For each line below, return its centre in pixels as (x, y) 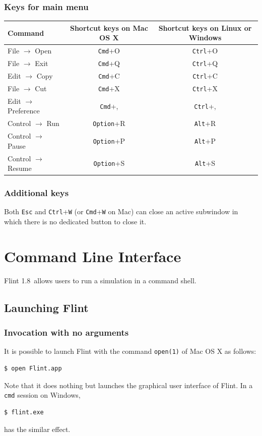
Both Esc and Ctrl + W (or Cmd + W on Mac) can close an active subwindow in (121, 211)
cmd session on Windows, (42, 395)
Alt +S (205, 163)
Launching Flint (46, 307)
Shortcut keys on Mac (109, 27)
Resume (20, 168)
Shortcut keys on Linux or (205, 27)
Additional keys (37, 193)
